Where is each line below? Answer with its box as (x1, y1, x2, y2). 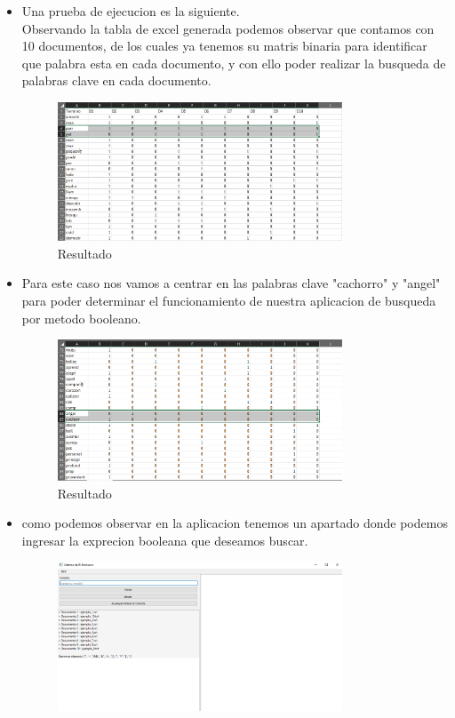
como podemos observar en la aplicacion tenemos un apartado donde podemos (21, 514, 448, 532)
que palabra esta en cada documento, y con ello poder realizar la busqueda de (21, 53, 446, 72)
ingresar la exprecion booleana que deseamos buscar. (21, 531, 308, 549)
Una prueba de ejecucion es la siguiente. (21, 2, 240, 20)
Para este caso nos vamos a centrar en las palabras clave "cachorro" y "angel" (21, 274, 441, 292)
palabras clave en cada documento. (21, 71, 212, 90)
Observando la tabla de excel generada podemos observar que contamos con (21, 19, 435, 37)
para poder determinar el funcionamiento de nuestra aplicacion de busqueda (21, 291, 436, 309)
